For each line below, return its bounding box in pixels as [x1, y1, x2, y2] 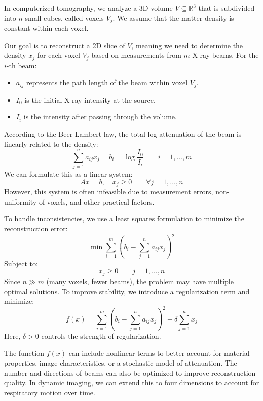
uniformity [4, 196, 37, 207]
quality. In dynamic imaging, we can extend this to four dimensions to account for [4, 377, 259, 388]
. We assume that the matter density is [112, 12, 234, 23]
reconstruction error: [4, 223, 68, 234]
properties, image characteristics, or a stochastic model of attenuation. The [4, 357, 237, 368]
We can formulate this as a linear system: [4, 169, 133, 179]
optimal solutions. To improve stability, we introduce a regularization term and [4, 286, 250, 296]
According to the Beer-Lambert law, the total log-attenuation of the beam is [4, 128, 242, 139]
